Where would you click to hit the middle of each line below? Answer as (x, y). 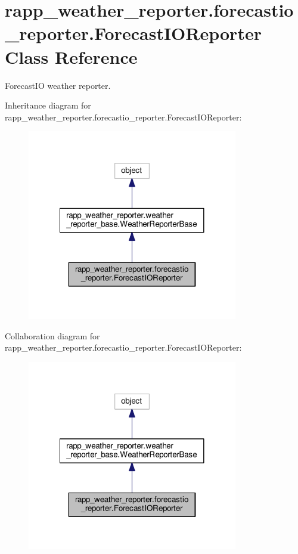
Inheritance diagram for (48, 105)
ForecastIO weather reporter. (58, 85)
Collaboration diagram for (52, 335)
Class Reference (71, 56)
